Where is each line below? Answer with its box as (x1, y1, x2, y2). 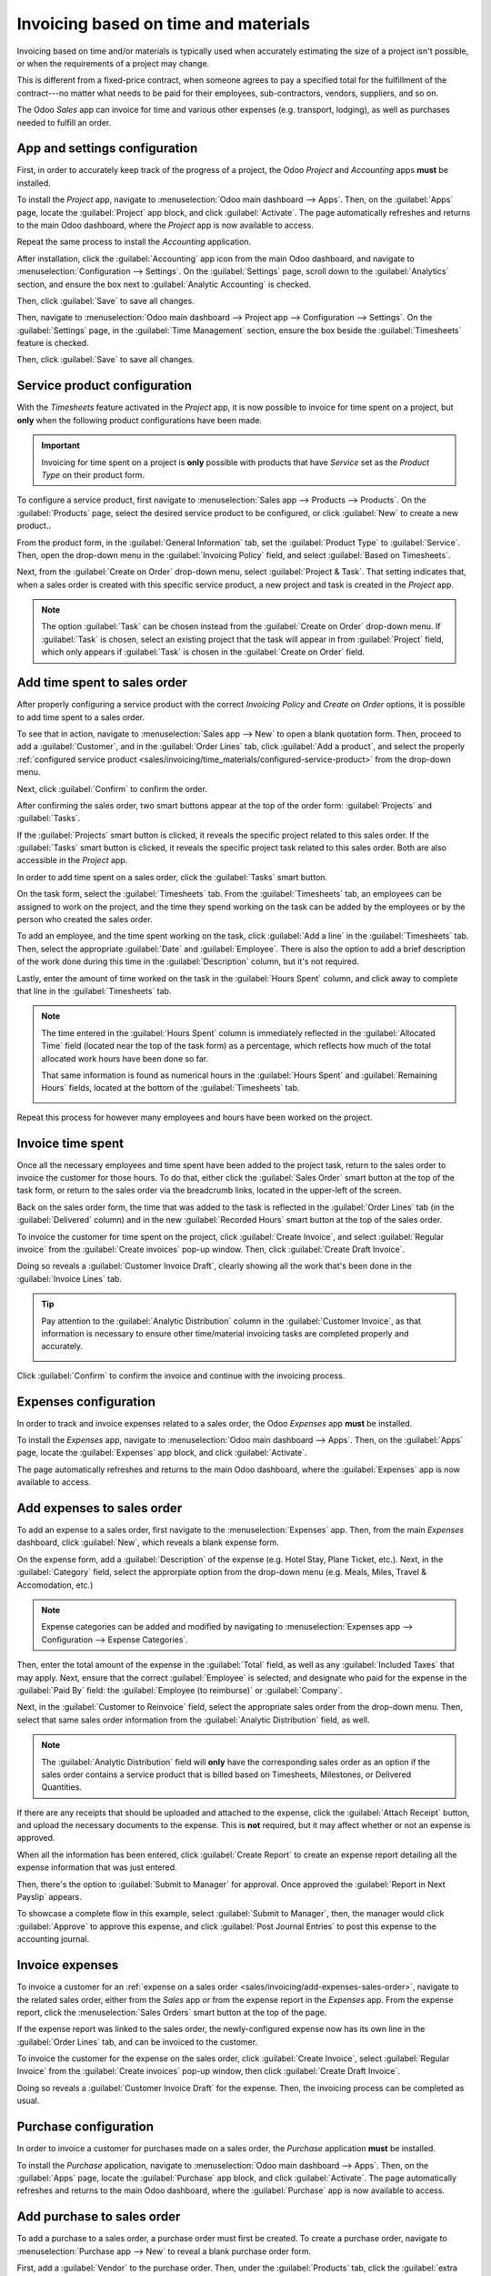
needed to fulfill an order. (16, 117, 112, 127)
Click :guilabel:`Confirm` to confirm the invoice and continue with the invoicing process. (16, 1370, 346, 1381)
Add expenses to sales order (16, 1500, 183, 1516)
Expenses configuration (16, 1394, 156, 1409)
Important (41, 440, 81, 451)
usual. (16, 2095, 40, 2107)
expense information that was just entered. (16, 1862, 177, 1873)
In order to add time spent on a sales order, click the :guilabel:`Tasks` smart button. (16, 871, 327, 882)
